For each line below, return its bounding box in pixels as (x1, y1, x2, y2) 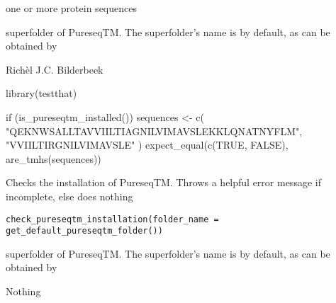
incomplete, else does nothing (6, 188, 133, 203)
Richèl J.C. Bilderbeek (6, 62, 103, 76)
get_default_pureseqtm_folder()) (6, 226, 163, 236)
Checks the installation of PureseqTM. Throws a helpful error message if (6, 175, 321, 190)
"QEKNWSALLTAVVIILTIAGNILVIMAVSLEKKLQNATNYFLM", (6, 123, 303, 138)
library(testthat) (6, 86, 77, 101)
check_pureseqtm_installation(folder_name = (6, 214, 219, 224)
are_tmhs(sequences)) (6, 151, 101, 166)
